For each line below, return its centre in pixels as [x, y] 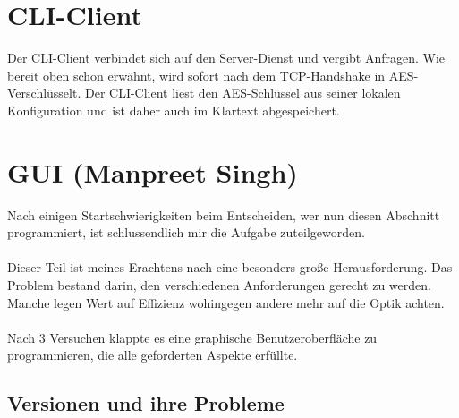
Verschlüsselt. [44, 93]
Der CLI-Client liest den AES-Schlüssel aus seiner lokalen [242, 93]
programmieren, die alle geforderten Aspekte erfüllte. [153, 355]
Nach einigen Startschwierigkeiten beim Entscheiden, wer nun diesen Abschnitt [224, 214]
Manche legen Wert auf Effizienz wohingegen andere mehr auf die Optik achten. [226, 302]
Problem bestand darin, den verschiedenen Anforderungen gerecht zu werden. [219, 285]
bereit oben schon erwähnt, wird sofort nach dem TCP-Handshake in [196, 75]
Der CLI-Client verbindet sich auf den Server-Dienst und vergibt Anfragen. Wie [226, 58]
